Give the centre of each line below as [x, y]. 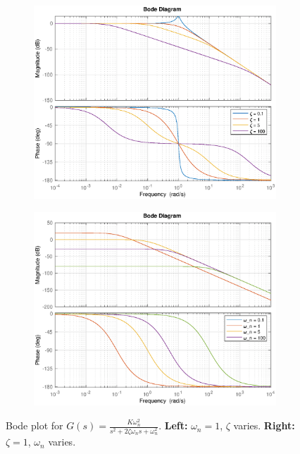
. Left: [173, 425]
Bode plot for [35, 425]
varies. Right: [264, 425]
